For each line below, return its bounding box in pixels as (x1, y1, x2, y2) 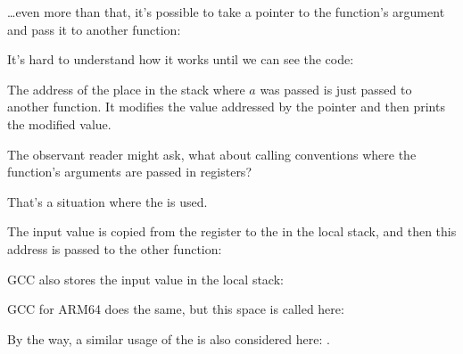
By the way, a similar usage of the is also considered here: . (7, 329, 330, 348)
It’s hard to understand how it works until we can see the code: (7, 50, 354, 69)
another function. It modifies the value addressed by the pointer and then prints (7, 97, 445, 116)
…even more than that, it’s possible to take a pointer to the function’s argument (7, 3, 445, 21)
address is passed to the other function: (7, 239, 222, 258)
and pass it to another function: (7, 20, 181, 38)
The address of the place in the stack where (7, 79, 245, 98)
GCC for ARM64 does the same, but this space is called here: (7, 300, 344, 318)
